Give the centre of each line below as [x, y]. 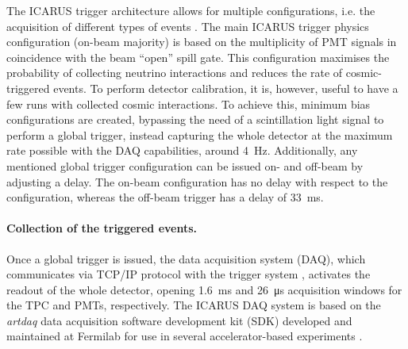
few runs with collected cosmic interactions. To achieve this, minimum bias [189, 104]
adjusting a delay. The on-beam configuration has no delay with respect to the [197, 181]
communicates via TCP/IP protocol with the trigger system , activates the [189, 274]
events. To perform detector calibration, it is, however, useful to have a [226, 88]
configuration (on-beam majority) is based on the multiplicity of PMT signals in [202, 42]
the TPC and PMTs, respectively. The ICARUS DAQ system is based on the [194, 305]
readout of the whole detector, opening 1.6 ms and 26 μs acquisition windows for [204, 289]
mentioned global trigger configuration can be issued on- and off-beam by [185, 165]
